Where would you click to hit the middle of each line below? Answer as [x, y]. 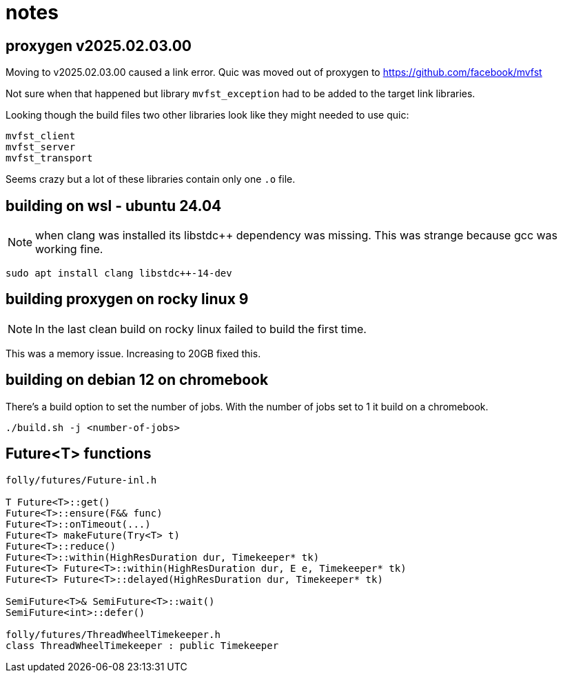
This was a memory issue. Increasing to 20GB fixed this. [133, 353]
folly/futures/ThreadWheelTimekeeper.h [113, 634]
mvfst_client [41, 136]
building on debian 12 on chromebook [137, 380]
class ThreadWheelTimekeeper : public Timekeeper [142, 645]
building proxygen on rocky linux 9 [127, 299]
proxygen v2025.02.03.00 [99, 46]
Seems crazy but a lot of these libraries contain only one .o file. [151, 179]
